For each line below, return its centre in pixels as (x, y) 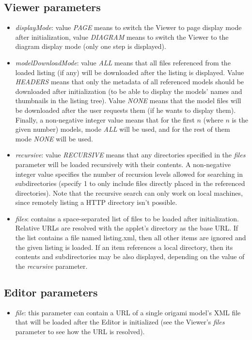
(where (213, 119)
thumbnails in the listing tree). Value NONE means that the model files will (128, 100)
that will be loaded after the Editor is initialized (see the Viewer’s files (120, 322)
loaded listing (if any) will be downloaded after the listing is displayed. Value (130, 72)
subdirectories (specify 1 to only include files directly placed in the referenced (130, 183)
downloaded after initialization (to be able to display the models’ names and (129, 91)
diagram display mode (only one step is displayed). (91, 46)
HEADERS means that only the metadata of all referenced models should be (130, 82)
